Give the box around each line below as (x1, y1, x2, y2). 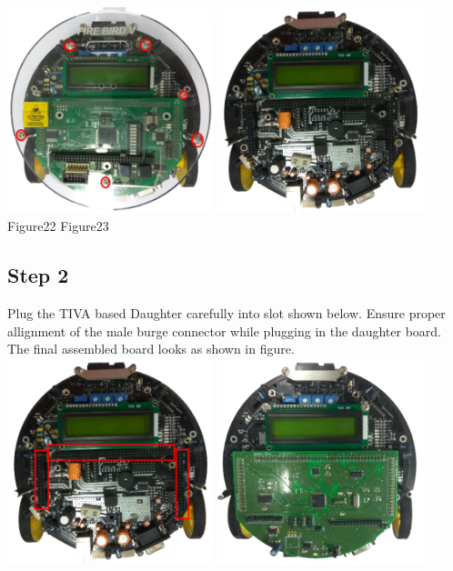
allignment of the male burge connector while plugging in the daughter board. (7, 321, 441, 340)
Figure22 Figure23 (7, 216, 109, 235)
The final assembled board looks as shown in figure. (7, 339, 295, 358)
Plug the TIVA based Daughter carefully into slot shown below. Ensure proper (7, 304, 446, 323)
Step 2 (7, 261, 69, 289)
